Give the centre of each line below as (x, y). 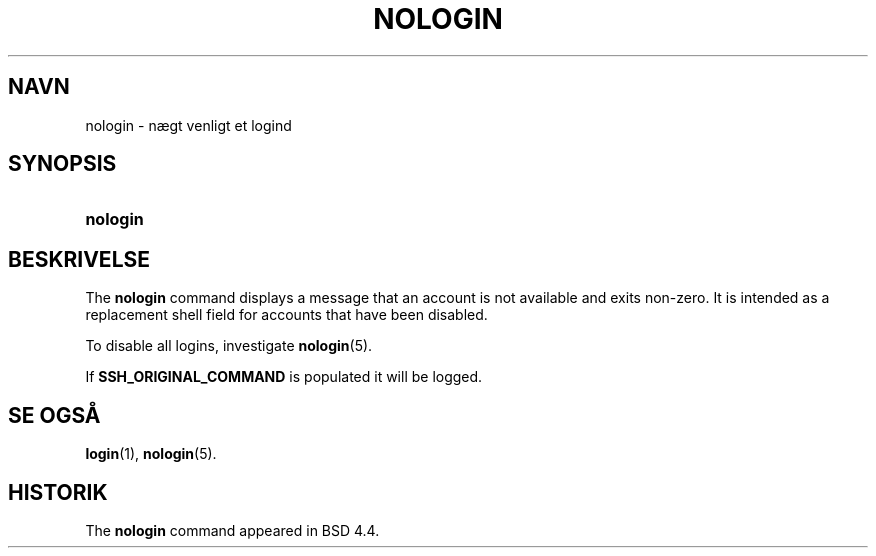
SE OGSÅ (54, 415)
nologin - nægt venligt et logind (188, 125)
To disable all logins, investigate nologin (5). (229, 346)
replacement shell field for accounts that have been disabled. (286, 315)
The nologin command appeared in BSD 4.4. (232, 530)
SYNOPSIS (62, 164)
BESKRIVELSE (79, 259)
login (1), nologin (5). (151, 454)
